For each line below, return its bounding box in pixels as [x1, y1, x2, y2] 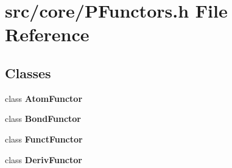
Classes [5, 63, 51, 82]
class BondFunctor [5, 112, 81, 125]
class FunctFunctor [5, 132, 83, 145]
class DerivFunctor [5, 153, 82, 166]
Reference [5, 22, 90, 47]
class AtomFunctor [5, 92, 83, 104]
